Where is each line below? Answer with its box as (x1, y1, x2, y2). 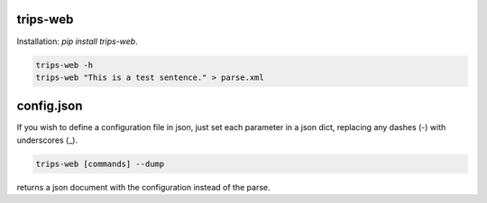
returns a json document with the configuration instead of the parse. (16, 181, 271, 192)
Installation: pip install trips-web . (16, 36, 139, 47)
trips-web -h (35, 59, 94, 70)
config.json (16, 99, 83, 114)
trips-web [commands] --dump (35, 158, 165, 169)
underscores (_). (16, 135, 78, 146)
